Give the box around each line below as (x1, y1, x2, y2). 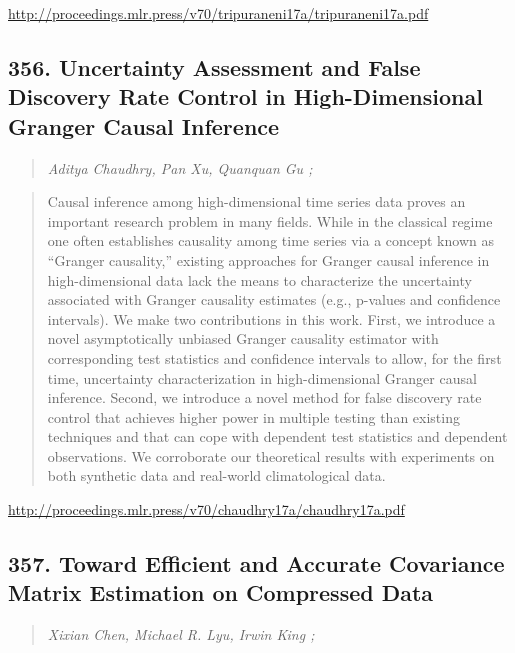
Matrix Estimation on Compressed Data (8, 577, 434, 608)
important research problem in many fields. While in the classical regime (47, 210, 493, 231)
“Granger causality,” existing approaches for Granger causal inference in (47, 249, 490, 270)
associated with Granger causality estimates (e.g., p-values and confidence (47, 289, 501, 310)
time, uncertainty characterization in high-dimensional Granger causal (47, 367, 477, 388)
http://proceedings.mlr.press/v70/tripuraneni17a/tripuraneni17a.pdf (8, 3, 429, 23)
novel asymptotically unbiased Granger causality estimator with (47, 328, 439, 349)
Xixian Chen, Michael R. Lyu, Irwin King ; (47, 624, 315, 645)
